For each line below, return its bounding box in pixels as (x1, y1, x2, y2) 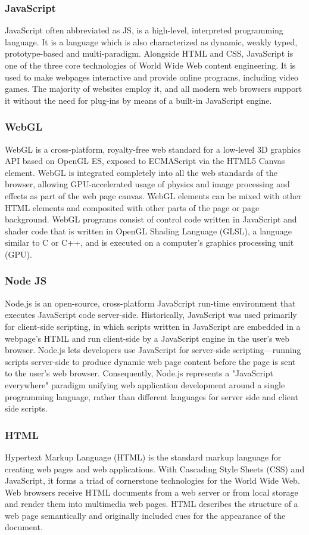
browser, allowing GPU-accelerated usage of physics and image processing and (5, 178, 290, 190)
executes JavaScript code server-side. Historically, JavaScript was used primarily (5, 308, 297, 321)
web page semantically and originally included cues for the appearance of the (5, 509, 286, 521)
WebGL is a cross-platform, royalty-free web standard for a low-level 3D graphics (5, 143, 301, 155)
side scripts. (5, 402, 48, 415)
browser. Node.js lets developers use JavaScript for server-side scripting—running (5, 344, 301, 356)
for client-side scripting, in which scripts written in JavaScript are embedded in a (5, 320, 301, 332)
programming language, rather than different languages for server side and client (5, 390, 298, 403)
